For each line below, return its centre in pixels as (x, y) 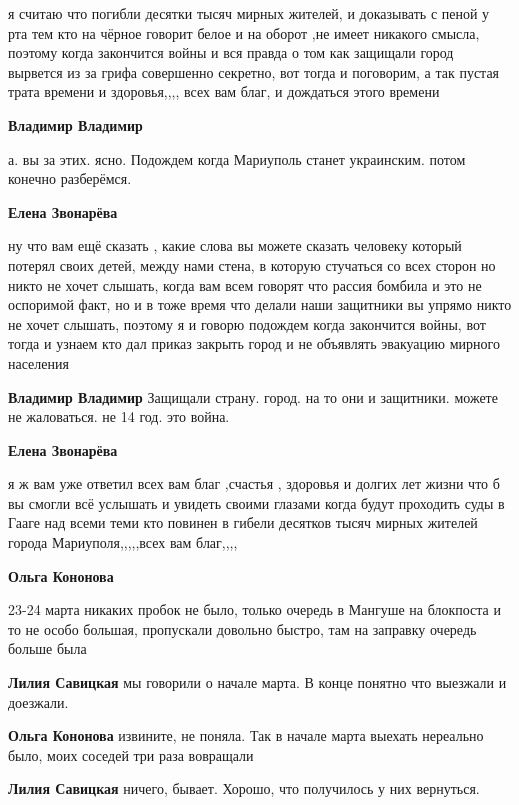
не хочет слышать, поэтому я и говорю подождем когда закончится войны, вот (247, 323)
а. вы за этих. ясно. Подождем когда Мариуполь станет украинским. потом (237, 158)
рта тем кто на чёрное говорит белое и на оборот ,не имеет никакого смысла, (244, 32)
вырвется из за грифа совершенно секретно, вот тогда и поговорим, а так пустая (254, 71)
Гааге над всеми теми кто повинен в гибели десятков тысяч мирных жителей (243, 522)
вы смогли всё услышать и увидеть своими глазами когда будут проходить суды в (256, 502)
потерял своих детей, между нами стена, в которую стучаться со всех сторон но (252, 264)
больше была (47, 648)
